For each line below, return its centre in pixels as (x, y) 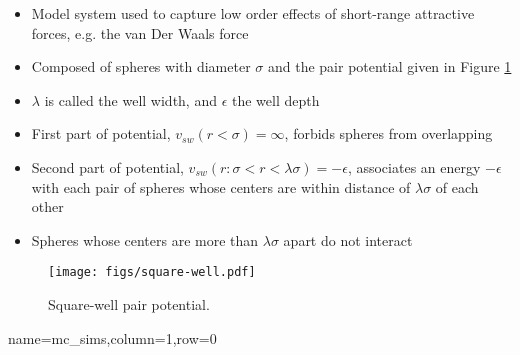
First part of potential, (101, 133)
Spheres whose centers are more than (145, 239)
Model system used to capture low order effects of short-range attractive (253, 13)
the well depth (276, 99)
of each (457, 186)
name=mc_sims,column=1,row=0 (112, 337)
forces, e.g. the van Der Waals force (140, 32)
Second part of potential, (107, 166)
